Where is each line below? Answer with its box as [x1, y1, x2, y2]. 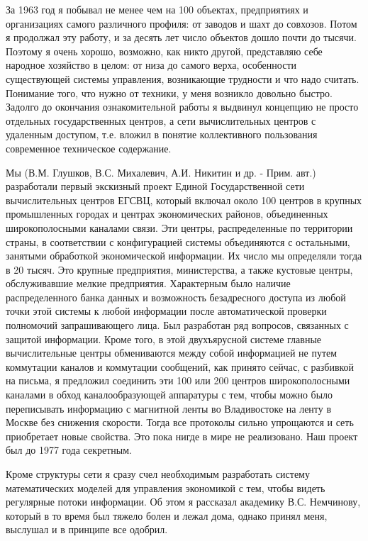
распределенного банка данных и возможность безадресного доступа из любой [6, 289, 346, 304]
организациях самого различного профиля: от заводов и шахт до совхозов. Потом [6, 16, 357, 30]
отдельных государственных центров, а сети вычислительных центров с [6, 113, 316, 128]
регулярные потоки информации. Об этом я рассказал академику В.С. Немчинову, [6, 494, 361, 509]
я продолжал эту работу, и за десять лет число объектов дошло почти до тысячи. [6, 30, 357, 45]
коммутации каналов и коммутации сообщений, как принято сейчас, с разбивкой [6, 359, 355, 374]
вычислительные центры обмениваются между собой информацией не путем [6, 345, 338, 360]
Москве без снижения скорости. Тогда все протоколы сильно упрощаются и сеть [6, 415, 354, 430]
